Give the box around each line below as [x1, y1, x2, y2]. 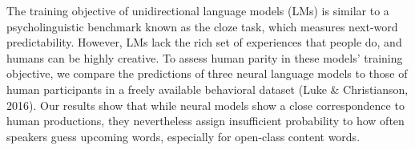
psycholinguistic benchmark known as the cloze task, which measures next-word [6, 18, 398, 34]
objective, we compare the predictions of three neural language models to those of [6, 65, 408, 82]
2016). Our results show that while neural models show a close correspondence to [6, 96, 405, 113]
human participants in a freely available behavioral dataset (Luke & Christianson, [6, 80, 409, 97]
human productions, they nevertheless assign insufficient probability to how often [6, 112, 405, 129]
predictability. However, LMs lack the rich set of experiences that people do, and [6, 34, 402, 51]
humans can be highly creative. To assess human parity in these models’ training [6, 49, 403, 66]
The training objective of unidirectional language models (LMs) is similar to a [6, 2, 389, 18]
